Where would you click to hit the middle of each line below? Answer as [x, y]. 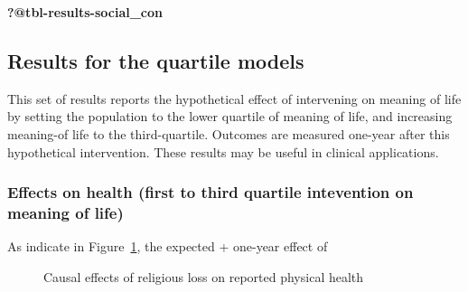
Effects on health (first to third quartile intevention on [211, 192]
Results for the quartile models [156, 60]
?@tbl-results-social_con [85, 12]
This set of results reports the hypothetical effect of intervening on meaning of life [234, 98]
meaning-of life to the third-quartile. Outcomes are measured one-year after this [229, 133]
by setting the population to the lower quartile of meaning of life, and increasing [230, 116]
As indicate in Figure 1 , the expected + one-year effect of [168, 246]
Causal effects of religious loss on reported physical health [204, 276]
